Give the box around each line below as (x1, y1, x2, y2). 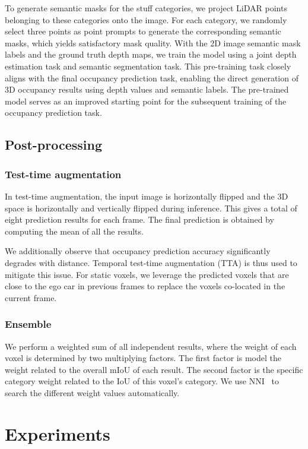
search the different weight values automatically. (5, 386, 180, 399)
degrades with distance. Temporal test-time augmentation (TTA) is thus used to (5, 256, 297, 268)
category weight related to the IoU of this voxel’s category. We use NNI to (5, 375, 279, 387)
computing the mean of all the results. (5, 224, 144, 237)
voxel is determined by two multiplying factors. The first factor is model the (5, 352, 281, 364)
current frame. (5, 291, 57, 303)
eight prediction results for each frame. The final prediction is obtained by (5, 213, 274, 226)
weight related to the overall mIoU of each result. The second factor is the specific (5, 363, 303, 375)
